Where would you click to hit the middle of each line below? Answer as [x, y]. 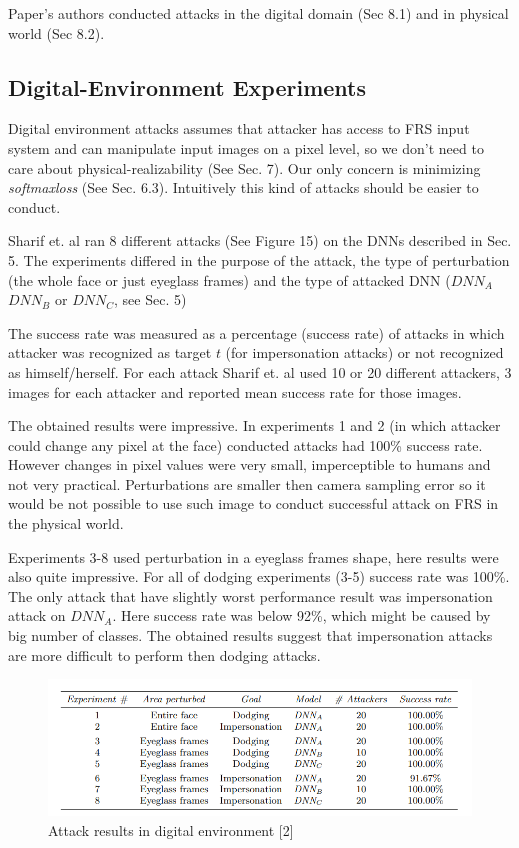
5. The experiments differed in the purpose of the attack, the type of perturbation [259, 259]
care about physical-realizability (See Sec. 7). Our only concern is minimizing [244, 167]
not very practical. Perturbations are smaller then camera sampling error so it [247, 483]
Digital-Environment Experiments [187, 86]
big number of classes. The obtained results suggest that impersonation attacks [250, 635]
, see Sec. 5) [150, 299]
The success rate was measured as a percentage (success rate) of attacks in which [256, 332]
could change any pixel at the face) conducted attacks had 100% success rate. [245, 444]
